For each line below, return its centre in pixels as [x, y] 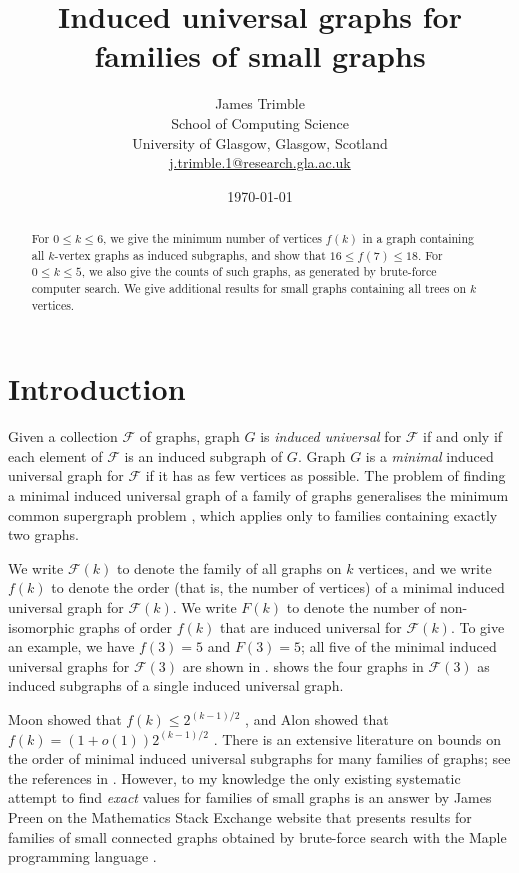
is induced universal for [331, 436]
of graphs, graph [189, 436]
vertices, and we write [425, 567]
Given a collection [63, 436]
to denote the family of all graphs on [229, 567]
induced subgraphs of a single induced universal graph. [176, 685]
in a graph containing [418, 238]
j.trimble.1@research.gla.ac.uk [260, 162]
